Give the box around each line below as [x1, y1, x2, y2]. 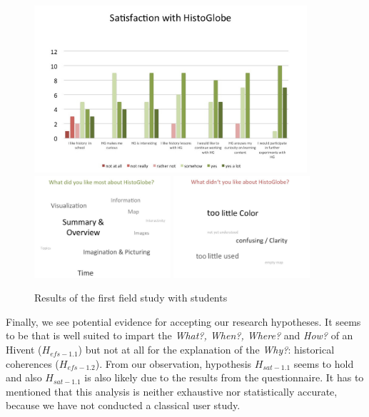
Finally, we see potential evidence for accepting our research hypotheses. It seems [6, 314, 361, 329]
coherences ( [6, 356, 59, 371]
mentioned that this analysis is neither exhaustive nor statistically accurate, [6, 383, 338, 398]
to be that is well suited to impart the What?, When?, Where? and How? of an [6, 328, 353, 343]
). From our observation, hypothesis [95, 356, 252, 371]
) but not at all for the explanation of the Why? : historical [78, 342, 335, 357]
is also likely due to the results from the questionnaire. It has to [84, 370, 364, 385]
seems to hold [293, 356, 354, 371]
